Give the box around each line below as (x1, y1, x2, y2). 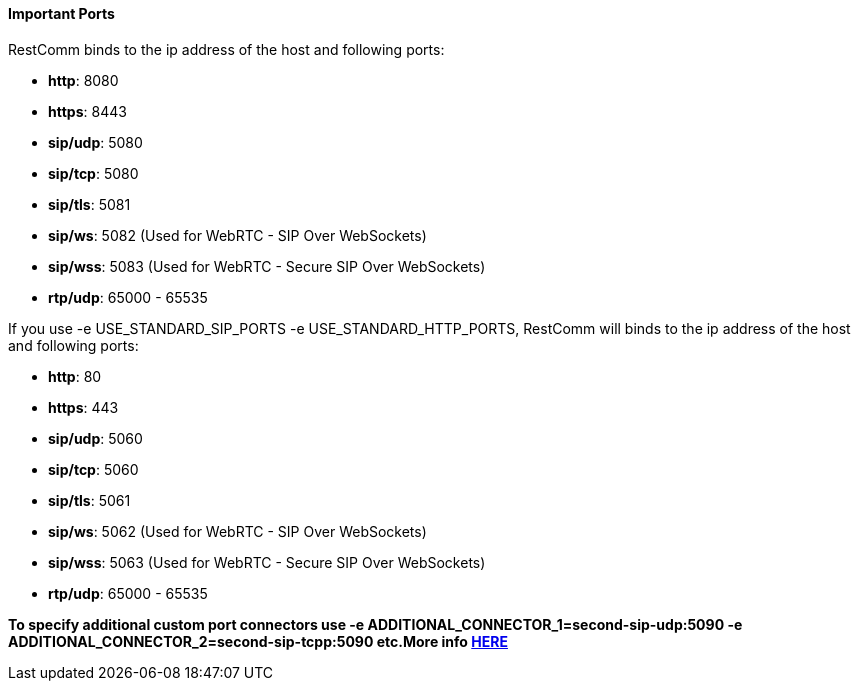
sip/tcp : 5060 (48, 460, 139, 478)
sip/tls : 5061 (48, 491, 131, 509)
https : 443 (48, 398, 119, 416)
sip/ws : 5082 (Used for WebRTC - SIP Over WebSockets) (48, 226, 427, 244)
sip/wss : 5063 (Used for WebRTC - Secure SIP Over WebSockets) (48, 553, 486, 571)
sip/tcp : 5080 (48, 164, 139, 182)
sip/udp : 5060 (48, 429, 143, 447)
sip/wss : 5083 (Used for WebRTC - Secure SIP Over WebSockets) (48, 257, 486, 275)
